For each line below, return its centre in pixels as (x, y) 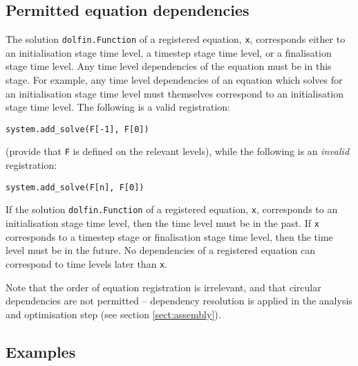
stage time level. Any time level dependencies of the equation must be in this (169, 66)
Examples (41, 351)
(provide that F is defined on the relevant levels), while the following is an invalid (178, 151)
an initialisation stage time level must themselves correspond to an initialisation (175, 93)
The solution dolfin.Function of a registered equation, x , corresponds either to (176, 39)
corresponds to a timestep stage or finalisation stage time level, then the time (169, 236)
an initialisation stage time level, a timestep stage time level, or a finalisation (169, 52)
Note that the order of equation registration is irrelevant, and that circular (163, 287)
